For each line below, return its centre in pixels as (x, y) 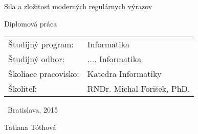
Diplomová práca (31, 23)
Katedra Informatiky (124, 74)
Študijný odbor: (36, 59)
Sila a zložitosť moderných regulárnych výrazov (78, 6)
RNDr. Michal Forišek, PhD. (139, 89)
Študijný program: (41, 44)
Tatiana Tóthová (30, 127)
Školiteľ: (23, 89)
